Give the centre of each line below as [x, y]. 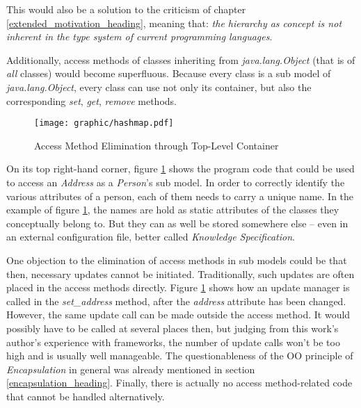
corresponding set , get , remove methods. [91, 100]
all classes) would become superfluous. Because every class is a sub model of [169, 73]
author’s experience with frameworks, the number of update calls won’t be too [173, 342]
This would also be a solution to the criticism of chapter [126, 9]
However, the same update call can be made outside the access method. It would [178, 315]
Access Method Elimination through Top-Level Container [157, 145]
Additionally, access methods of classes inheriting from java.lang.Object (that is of [181, 59]
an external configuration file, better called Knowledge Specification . [151, 237]
